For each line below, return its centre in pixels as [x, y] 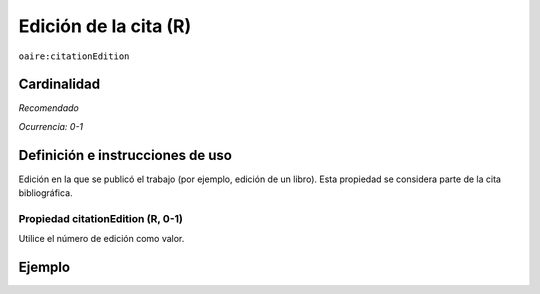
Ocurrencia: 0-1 [51, 126]
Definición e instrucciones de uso [125, 155]
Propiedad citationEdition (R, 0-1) [101, 218]
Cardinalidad [59, 84]
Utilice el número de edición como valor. [101, 239]
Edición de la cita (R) [105, 26]
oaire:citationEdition [74, 56]
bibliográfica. [46, 193]
